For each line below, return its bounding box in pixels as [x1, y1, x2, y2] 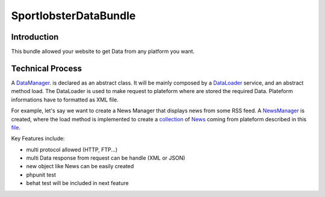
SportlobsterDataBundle [11, 9, 136, 22]
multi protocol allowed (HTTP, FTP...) [26, 146, 118, 153]
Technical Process [11, 63, 82, 73]
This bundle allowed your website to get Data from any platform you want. [11, 48, 195, 55]
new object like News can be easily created [26, 163, 134, 170]
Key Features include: [11, 135, 65, 142]
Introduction [11, 32, 59, 42]
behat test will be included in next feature [26, 180, 129, 187]
